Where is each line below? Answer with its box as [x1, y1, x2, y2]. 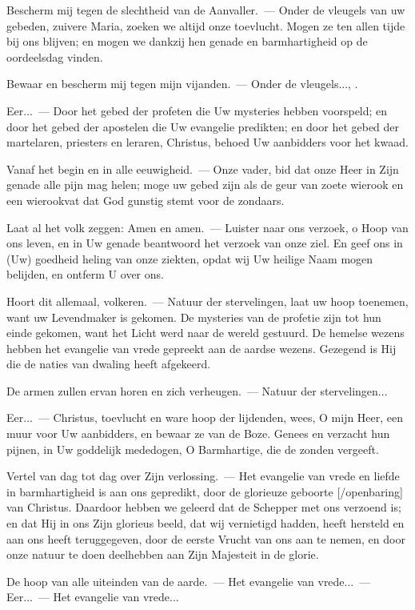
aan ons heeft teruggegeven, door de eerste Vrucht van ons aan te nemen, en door [6, 530, 405, 547]
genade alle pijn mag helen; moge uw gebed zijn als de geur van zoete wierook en [6, 176, 404, 193]
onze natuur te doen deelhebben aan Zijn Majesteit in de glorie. [6, 546, 319, 563]
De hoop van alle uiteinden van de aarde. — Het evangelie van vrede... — [6, 572, 371, 589]
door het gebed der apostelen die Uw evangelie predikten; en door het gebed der [6, 118, 400, 134]
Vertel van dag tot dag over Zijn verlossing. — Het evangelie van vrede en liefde [6, 468, 400, 484]
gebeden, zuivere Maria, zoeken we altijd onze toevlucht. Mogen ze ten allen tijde [6, 17, 405, 34]
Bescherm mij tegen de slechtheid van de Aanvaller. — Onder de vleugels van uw [6, 2, 405, 18]
